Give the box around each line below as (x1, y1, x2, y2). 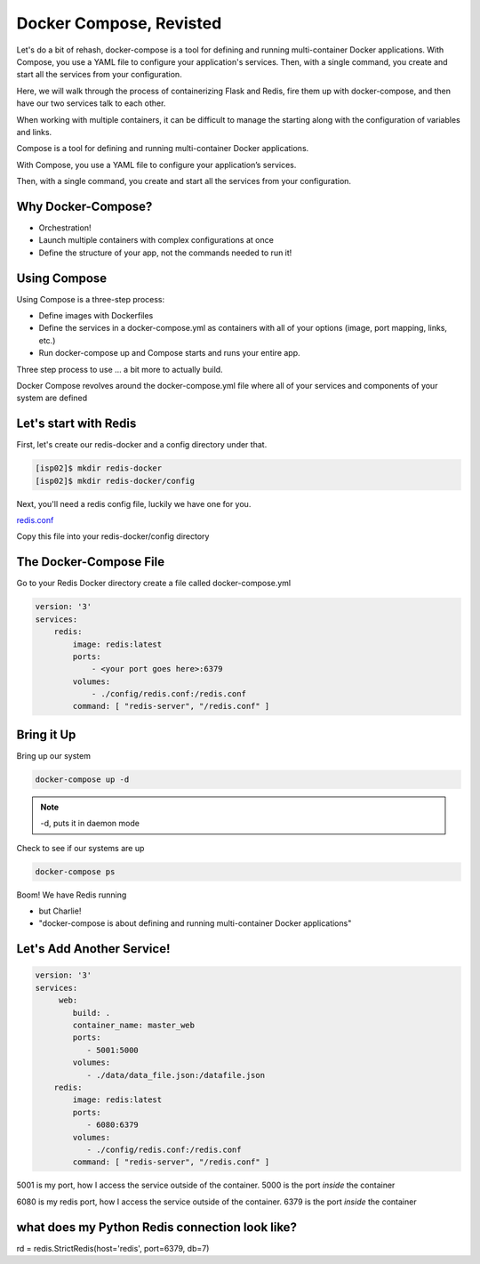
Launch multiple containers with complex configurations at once (38, 235, 275, 246)
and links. (16, 126, 52, 137)
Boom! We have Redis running (16, 890, 127, 900)
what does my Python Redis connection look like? (16, 1220, 298, 1235)
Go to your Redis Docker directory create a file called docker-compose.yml (16, 578, 292, 589)
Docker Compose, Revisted (16, 13, 222, 33)
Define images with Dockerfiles (38, 310, 154, 321)
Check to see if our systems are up (16, 842, 145, 853)
